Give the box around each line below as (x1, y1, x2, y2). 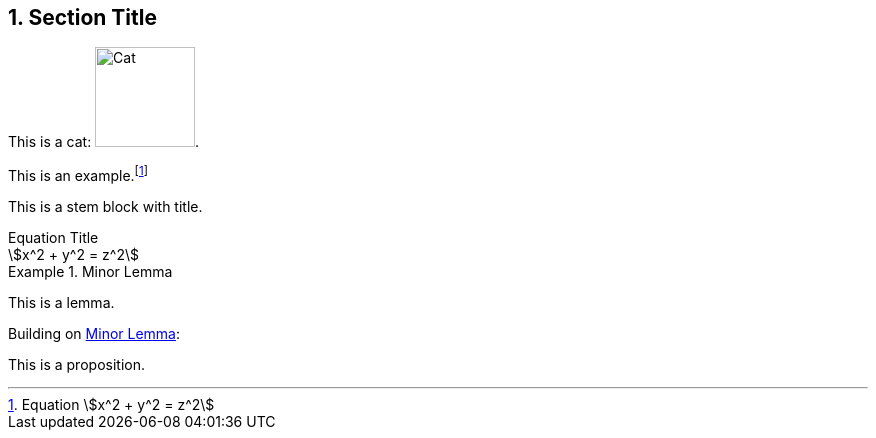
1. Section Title (8, 5, 157, 30)
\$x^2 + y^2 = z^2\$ (8, 246, 139, 264)
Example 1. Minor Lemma (8, 263, 173, 281)
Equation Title (8, 229, 99, 247)
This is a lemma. (8, 294, 115, 312)
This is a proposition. (8, 356, 145, 374)
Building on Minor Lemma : (8, 325, 181, 343)
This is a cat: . (8, 133, 200, 151)
